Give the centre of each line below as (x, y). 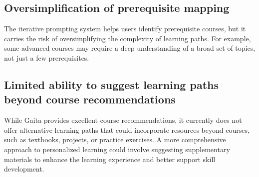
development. (24, 169)
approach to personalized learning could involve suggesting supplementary (117, 149)
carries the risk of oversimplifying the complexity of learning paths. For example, (128, 38)
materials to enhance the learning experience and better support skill (110, 159)
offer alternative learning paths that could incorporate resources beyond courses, (127, 130)
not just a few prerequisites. (47, 57)
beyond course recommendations (90, 99)
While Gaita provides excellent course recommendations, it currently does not (123, 120)
